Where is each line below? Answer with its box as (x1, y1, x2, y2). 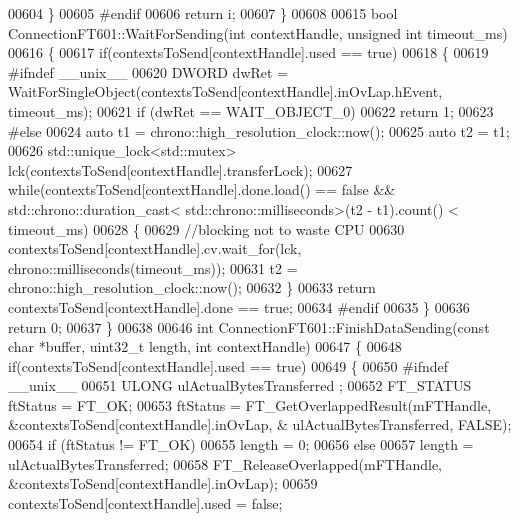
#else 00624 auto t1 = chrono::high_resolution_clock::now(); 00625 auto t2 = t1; (8, 120, 510, 141)
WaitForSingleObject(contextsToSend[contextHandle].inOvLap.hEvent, (8, 81, 443, 102)
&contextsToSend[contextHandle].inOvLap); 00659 (8, 473, 318, 494)
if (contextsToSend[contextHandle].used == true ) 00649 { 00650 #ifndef (8, 355, 449, 376)
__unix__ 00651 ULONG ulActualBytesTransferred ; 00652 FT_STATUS (8, 375, 472, 396)
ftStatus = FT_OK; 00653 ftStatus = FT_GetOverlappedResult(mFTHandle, (8, 394, 492, 415)
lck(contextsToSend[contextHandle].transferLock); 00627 (8, 159, 353, 180)
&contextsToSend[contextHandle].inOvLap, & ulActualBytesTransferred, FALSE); (8, 414, 512, 435)
